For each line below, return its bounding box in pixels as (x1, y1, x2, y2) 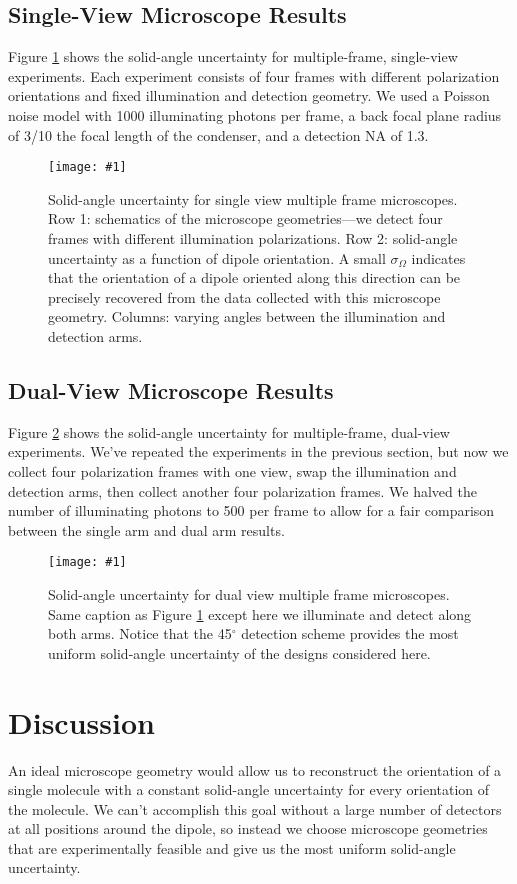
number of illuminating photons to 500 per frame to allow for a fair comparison (8, 500, 495, 521)
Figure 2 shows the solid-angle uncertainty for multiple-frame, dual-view (8, 421, 450, 442)
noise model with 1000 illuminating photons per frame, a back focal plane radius (8, 104, 502, 125)
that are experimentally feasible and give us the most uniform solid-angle (8, 837, 456, 858)
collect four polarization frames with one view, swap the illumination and (8, 460, 457, 481)
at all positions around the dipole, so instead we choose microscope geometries (8, 818, 488, 839)
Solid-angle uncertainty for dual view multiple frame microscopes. (48, 584, 450, 604)
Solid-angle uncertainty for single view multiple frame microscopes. (48, 188, 458, 209)
